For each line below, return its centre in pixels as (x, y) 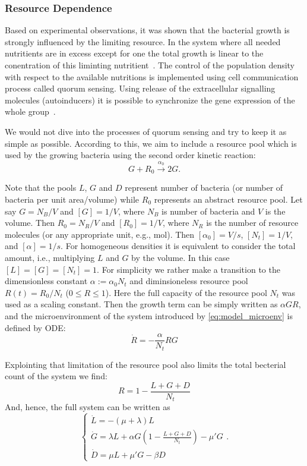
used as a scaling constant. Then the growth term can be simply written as (141, 304)
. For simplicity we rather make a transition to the (189, 269)
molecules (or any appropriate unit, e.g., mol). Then (100, 234)
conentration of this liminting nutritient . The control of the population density (150, 65)
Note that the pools (41, 188)
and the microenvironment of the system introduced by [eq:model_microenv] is (149, 315)
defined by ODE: (35, 327)
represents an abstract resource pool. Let (228, 199)
